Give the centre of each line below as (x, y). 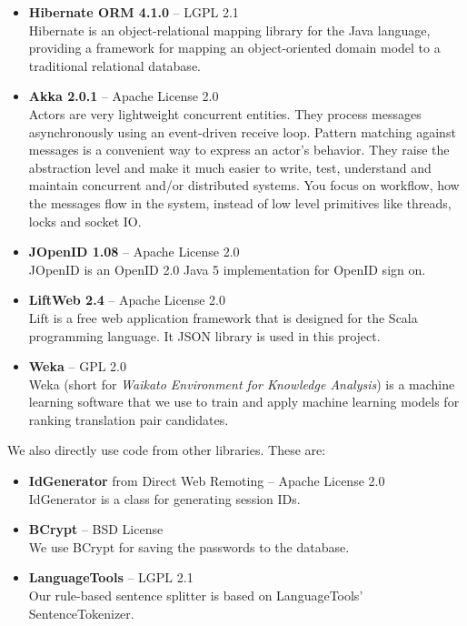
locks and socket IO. (85, 221)
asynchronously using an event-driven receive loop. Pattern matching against (242, 131)
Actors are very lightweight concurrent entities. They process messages (225, 113)
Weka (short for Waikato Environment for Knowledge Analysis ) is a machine (242, 384)
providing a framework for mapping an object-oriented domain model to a (234, 48)
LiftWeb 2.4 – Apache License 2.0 (127, 300)
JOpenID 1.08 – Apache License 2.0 (134, 252)
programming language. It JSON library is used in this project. (204, 335)
